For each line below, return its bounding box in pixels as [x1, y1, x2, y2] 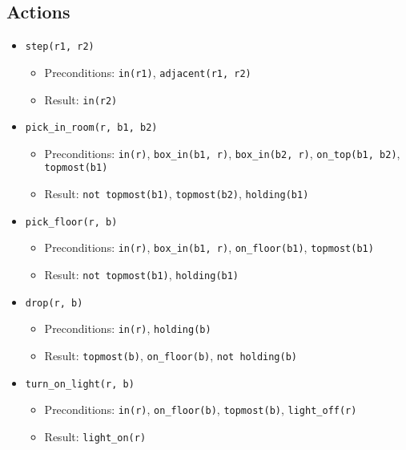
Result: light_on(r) [44, 428, 147, 445]
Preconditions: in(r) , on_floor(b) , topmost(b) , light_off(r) [44, 401, 357, 418]
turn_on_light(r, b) [25, 378, 135, 390]
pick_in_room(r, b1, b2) [25, 122, 158, 134]
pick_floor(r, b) [25, 216, 118, 228]
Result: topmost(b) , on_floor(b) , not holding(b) [44, 347, 298, 364]
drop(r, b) [25, 297, 83, 309]
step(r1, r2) [25, 41, 94, 53]
